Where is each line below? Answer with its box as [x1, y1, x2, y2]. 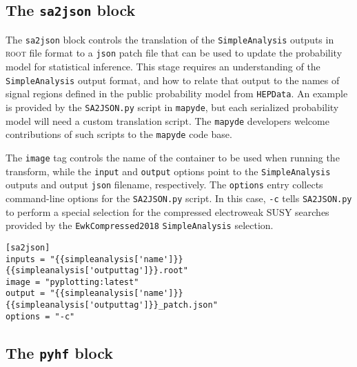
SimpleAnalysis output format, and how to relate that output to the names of [6, 72, 340, 87]
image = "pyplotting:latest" [6, 277, 139, 287]
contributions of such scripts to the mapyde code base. [6, 127, 232, 141]
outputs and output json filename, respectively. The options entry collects [6, 177, 323, 192]
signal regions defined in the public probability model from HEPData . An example [6, 86, 348, 101]
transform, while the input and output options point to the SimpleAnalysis [6, 163, 331, 178]
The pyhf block [6, 341, 114, 363]
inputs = [6, 254, 45, 264]
